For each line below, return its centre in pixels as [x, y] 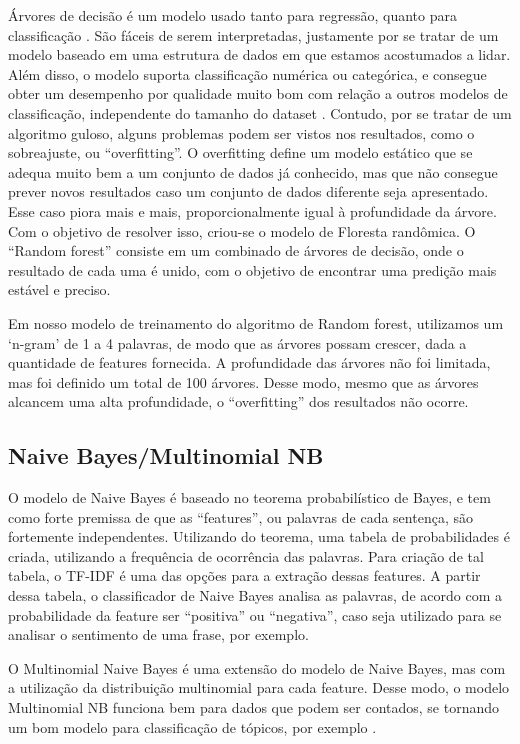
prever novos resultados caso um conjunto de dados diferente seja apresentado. [248, 191]
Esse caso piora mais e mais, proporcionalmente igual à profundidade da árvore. [252, 210]
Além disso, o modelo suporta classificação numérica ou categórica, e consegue [247, 73]
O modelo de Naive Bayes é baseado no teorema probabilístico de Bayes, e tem [249, 497]
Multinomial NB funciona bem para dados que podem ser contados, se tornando [254, 707]
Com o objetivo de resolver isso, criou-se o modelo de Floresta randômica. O [242, 230]
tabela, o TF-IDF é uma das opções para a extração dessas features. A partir [244, 575]
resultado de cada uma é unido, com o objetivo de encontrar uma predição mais [252, 269]
